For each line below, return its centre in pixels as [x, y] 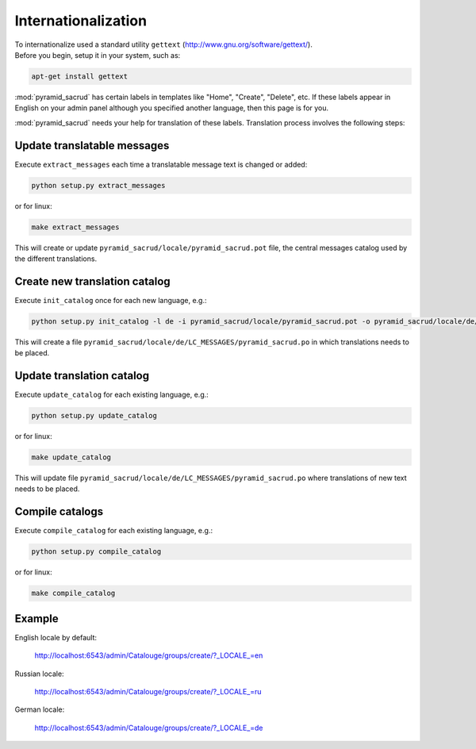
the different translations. [56, 259]
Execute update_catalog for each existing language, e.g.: [112, 395]
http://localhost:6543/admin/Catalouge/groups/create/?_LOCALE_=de [149, 728]
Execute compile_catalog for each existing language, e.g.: [114, 531]
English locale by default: [56, 637]
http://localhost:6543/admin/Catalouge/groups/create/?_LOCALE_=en [149, 655]
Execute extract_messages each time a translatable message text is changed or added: [161, 164]
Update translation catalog [82, 376]
